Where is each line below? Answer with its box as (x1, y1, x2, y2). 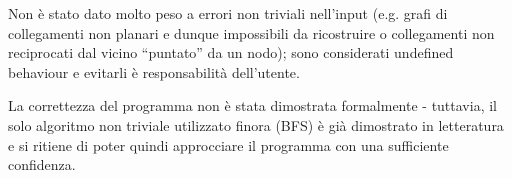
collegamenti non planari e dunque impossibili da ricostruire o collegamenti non (8, 22, 495, 43)
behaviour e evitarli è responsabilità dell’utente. (8, 61, 300, 82)
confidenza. (8, 154, 76, 175)
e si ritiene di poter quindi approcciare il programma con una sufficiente (8, 134, 449, 155)
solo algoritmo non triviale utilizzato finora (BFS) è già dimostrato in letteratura (8, 114, 504, 135)
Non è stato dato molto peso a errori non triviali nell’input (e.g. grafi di (8, 3, 448, 23)
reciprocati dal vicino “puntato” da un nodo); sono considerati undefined (8, 42, 454, 63)
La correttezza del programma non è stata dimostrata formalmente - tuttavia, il (8, 95, 497, 116)
